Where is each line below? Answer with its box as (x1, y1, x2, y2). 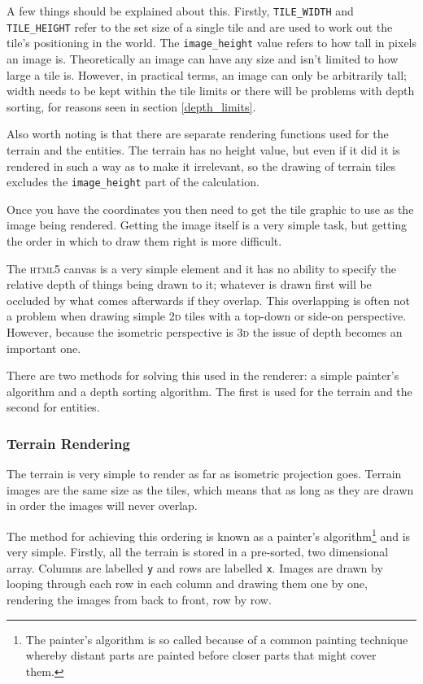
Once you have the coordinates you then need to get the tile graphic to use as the (7, 200, 414, 217)
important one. (7, 339, 81, 356)
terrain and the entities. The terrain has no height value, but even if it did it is (7, 141, 400, 158)
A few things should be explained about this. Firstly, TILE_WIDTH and (7, 2, 354, 19)
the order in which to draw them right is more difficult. (7, 232, 282, 249)
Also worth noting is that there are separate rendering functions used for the (7, 125, 389, 142)
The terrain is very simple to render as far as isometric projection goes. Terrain (7, 465, 402, 482)
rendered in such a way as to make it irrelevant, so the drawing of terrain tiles (7, 157, 396, 174)
